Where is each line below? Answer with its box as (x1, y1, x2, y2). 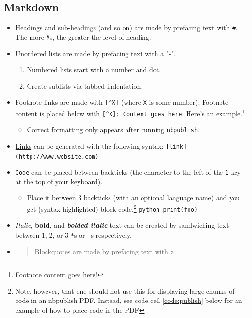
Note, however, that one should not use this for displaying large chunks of (15, 286, 235, 296)
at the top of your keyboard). (15, 176, 103, 186)
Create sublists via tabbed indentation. (27, 80, 143, 91)
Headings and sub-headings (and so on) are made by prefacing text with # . (15, 22, 238, 32)
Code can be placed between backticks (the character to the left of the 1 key (15, 167, 241, 177)
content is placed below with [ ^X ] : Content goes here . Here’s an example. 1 (15, 107, 245, 118)
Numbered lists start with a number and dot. (27, 64, 161, 75)
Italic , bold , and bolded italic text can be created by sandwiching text (15, 220, 229, 230)
